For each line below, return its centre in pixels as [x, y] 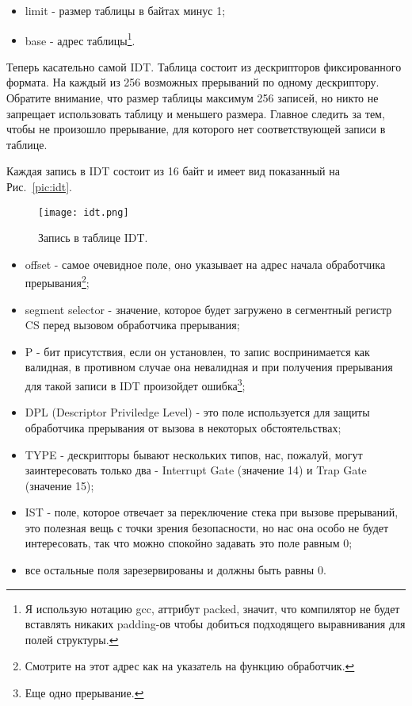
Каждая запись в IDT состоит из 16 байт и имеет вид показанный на [173, 171]
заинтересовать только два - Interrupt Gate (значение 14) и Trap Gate [196, 470]
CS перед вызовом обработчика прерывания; [132, 325]
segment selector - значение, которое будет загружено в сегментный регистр [208, 309]
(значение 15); [59, 485]
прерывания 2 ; [57, 282]
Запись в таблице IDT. [93, 238]
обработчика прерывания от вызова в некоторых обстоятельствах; [183, 427]
